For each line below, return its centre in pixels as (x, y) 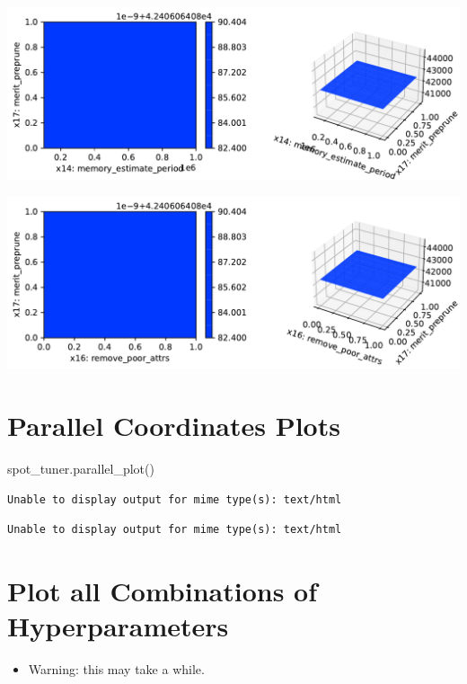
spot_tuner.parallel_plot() (81, 469)
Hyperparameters (118, 626)
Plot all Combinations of (162, 591)
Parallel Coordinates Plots (174, 426)
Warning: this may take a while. (116, 669)
